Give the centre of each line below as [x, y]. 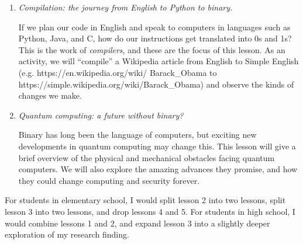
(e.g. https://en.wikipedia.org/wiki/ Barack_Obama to [118, 72]
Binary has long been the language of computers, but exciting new [137, 135]
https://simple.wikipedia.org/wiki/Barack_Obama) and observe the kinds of [156, 84]
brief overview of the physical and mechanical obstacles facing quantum [147, 157]
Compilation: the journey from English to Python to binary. [125, 7]
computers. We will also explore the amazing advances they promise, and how [158, 169]
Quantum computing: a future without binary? [101, 115]
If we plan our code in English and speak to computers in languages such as [154, 27]
